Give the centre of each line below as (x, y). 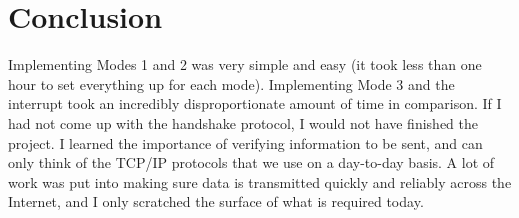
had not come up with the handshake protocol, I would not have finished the (243, 122)
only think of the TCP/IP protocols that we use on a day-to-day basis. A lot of (251, 162)
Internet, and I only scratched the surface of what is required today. (216, 201)
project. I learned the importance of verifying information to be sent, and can (245, 142)
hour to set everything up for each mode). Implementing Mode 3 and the (231, 83)
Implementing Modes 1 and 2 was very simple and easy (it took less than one (245, 64)
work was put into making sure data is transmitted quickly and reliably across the (260, 181)
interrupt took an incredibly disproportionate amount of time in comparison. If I (255, 103)
